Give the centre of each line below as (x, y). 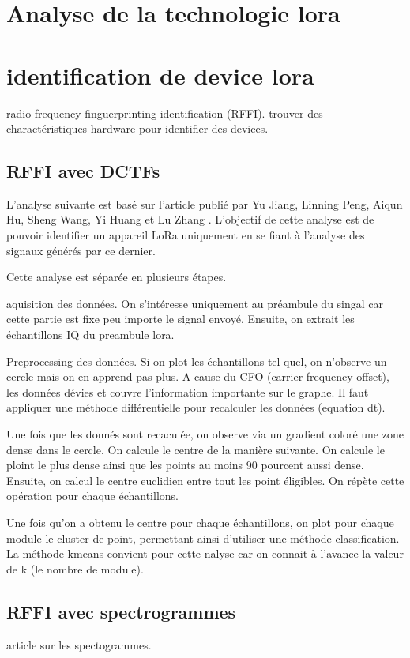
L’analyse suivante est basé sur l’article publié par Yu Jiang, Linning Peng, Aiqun (205, 203)
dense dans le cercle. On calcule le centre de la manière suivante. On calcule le (196, 449)
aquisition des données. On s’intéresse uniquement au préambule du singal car (195, 303)
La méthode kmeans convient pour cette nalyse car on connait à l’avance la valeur (205, 553)
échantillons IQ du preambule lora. (90, 335)
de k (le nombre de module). (75, 568)
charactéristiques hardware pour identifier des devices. (137, 128)
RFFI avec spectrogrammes (121, 611)
